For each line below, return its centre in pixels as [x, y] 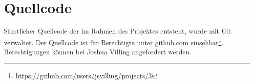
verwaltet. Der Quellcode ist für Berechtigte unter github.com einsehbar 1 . [114, 41]
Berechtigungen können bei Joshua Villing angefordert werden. [98, 51]
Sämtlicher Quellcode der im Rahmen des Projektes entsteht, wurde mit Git [118, 31]
